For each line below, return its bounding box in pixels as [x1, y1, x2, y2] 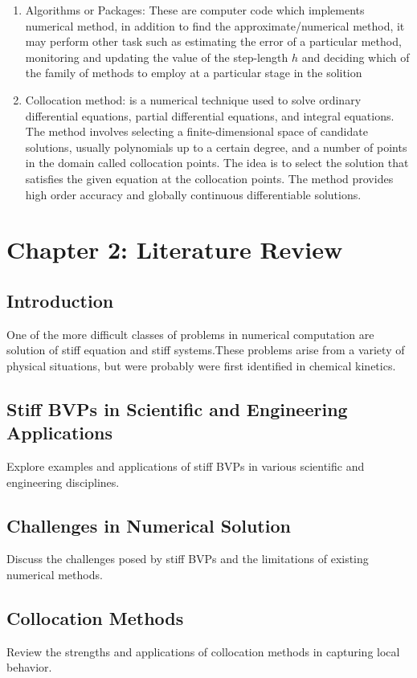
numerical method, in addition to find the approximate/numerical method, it [25, 17, 405, 34]
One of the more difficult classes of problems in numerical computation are [6, 325, 374, 342]
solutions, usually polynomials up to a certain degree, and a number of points [25, 138, 407, 155]
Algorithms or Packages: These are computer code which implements [25, 2, 365, 18]
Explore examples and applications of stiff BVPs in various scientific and [6, 458, 365, 475]
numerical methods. [6, 566, 103, 583]
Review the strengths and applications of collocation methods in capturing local [6, 643, 400, 660]
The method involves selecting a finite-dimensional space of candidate [25, 123, 368, 140]
